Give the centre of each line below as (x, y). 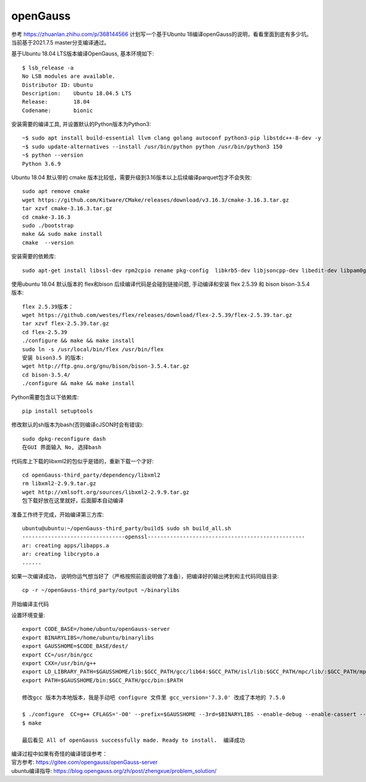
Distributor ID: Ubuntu (58, 85)
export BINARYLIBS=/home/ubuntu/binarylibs (88, 638)
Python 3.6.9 (41, 164)
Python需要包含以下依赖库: (45, 397)
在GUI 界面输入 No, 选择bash (62, 447)
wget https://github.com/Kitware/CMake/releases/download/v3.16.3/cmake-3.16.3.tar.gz (156, 200)
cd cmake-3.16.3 (46, 217)
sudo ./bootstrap (48, 225)
